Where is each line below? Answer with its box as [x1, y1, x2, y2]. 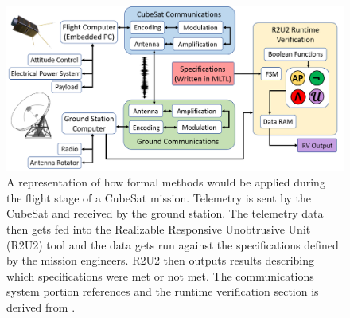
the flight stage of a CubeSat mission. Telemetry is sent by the [6, 189, 312, 206]
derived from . [6, 298, 76, 315]
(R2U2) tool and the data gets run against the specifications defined [6, 236, 339, 253]
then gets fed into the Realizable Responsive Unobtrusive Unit [6, 220, 311, 237]
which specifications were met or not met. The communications [6, 267, 314, 284]
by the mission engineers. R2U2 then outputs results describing [6, 252, 315, 269]
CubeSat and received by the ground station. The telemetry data [6, 205, 324, 222]
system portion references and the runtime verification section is [6, 283, 319, 300]
